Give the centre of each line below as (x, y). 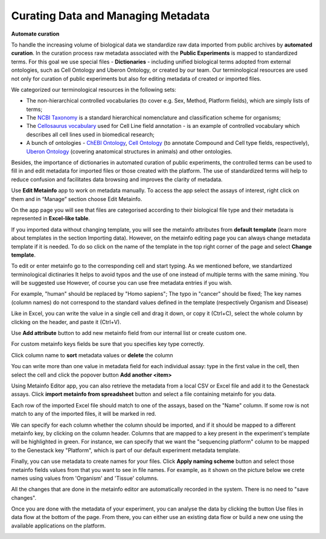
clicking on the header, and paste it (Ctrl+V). (66, 322)
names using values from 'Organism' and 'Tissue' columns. (85, 478)
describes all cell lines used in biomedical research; (91, 134)
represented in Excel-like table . (51, 218)
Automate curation (35, 34)
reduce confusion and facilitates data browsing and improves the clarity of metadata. (117, 179)
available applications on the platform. (59, 526)
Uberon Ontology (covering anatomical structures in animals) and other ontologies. (129, 151)
